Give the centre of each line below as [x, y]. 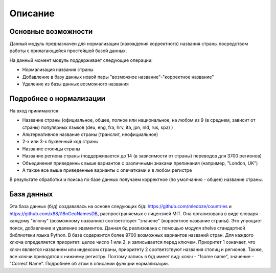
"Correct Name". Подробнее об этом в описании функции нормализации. [89, 264]
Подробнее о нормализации [57, 98]
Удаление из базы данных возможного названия [75, 84]
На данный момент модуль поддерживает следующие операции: [81, 60]
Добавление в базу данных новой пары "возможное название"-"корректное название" [118, 77]
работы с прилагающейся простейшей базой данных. [68, 51]
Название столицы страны [51, 149]
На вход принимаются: [34, 110]
